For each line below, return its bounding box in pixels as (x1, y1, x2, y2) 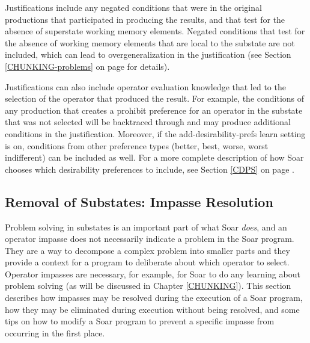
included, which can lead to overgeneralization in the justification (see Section (5, 48, 291, 61)
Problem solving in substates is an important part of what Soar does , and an (5, 220, 287, 233)
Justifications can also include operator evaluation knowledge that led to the (5, 80, 286, 93)
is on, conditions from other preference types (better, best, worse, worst (5, 139, 269, 152)
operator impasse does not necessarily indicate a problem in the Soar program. (5, 232, 294, 245)
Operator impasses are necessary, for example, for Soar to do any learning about (5, 267, 300, 280)
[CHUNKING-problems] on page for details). (5, 60, 170, 72)
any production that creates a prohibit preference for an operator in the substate (5, 104, 303, 116)
